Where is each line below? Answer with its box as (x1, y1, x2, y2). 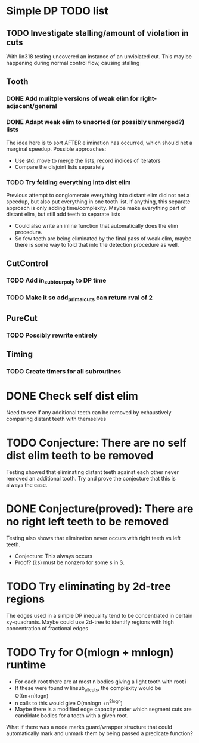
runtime (6, 658, 46, 672)
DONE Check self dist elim (6, 389, 138, 403)
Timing (6, 349, 33, 360)
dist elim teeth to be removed (6, 449, 154, 463)
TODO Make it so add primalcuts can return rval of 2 (6, 293, 153, 303)
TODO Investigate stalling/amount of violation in (6, 28, 189, 38)
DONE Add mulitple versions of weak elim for (6, 94, 139, 103)
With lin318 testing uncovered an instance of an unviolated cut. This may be (6, 53, 192, 60)
